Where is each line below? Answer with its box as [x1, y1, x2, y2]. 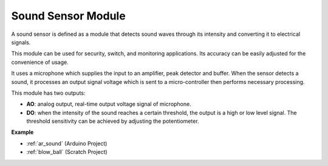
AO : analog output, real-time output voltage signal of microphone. [26, 100, 191, 108]
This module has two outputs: [11, 89, 86, 97]
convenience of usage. [11, 58, 69, 66]
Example [11, 128, 34, 136]
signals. [11, 38, 31, 46]
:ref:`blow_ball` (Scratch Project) [26, 148, 108, 156]
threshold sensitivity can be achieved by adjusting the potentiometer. [26, 117, 200, 125]
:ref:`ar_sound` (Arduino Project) [26, 140, 108, 147]
